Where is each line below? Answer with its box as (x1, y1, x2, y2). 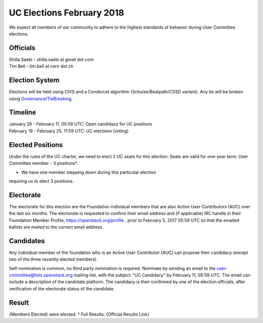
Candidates (9, 236, 45, 245)
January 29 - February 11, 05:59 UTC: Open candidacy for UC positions (9, 121, 152, 127)
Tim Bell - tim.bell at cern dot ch (9, 63, 74, 69)
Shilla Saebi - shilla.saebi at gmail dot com (9, 56, 94, 62)
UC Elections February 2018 (9, 7, 124, 18)
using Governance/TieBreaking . (9, 95, 73, 102)
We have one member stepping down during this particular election (21, 169, 157, 175)
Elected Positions (9, 141, 63, 149)
